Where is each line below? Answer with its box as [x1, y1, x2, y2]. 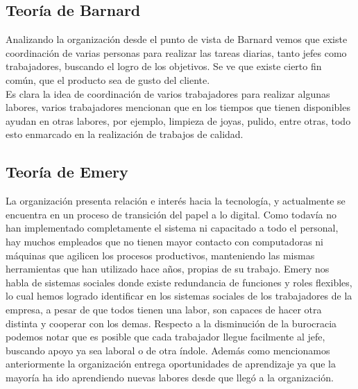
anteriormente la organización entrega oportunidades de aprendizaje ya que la [6, 356, 336, 371]
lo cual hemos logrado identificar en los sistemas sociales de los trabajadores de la [6, 288, 352, 303]
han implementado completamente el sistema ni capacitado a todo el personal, [6, 221, 339, 235]
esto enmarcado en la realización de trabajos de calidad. [6, 127, 244, 141]
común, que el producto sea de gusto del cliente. [6, 72, 210, 87]
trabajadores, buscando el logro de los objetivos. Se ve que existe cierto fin [6, 59, 322, 74]
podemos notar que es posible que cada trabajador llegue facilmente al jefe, [6, 329, 325, 344]
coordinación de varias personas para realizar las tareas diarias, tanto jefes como [6, 45, 347, 60]
